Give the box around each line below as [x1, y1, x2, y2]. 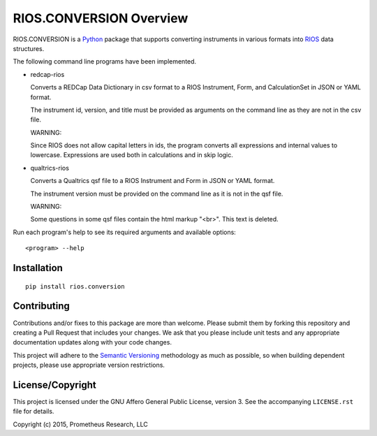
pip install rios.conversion [25, 282, 125, 290]
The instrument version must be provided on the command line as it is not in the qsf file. [30, 189, 283, 198]
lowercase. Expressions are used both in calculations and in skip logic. [30, 151, 234, 159]
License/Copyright [13, 379, 97, 391]
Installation [13, 262, 63, 274]
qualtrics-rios [30, 163, 70, 172]
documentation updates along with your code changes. [13, 338, 172, 347]
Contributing [13, 300, 70, 312]
